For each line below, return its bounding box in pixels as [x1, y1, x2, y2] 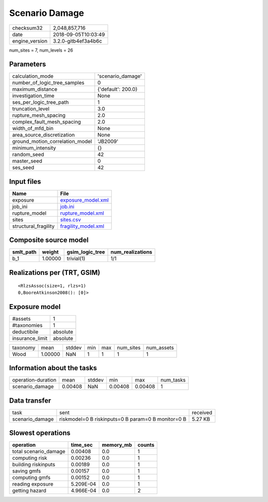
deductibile [12, 328, 39, 335]
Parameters [9, 60, 46, 69]
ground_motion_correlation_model [12, 138, 92, 145]
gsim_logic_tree [67, 249, 105, 255]
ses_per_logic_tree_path [12, 99, 69, 106]
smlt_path [12, 249, 37, 255]
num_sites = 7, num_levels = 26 [9, 47, 73, 53]
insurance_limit [12, 335, 48, 341]
